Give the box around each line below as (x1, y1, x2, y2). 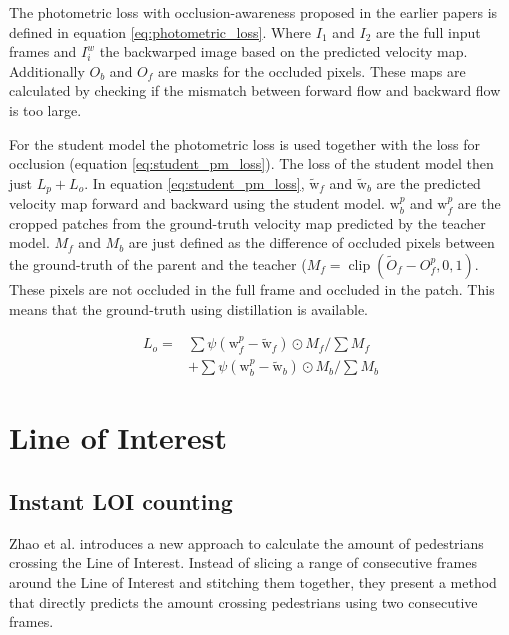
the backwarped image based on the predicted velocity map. (99, 41, 468, 62)
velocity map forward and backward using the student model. (9, 193, 385, 214)
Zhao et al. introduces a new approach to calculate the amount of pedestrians (9, 532, 484, 553)
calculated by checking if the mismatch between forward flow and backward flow (9, 80, 501, 101)
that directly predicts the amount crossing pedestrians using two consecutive (9, 591, 478, 612)
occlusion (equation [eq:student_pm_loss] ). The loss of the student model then (9, 153, 494, 174)
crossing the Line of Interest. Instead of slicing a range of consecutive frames (9, 552, 477, 573)
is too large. (9, 99, 82, 120)
